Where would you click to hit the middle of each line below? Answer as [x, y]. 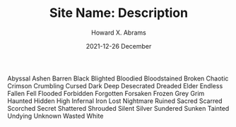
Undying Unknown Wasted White [55, 116]
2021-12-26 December [119, 46]
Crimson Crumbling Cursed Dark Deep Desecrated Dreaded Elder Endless [115, 85]
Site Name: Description [119, 13]
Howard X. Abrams [119, 32]
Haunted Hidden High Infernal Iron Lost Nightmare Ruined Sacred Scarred [115, 101]
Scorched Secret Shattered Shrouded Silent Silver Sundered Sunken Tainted [118, 108]
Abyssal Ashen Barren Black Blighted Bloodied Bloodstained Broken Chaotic [118, 78]
